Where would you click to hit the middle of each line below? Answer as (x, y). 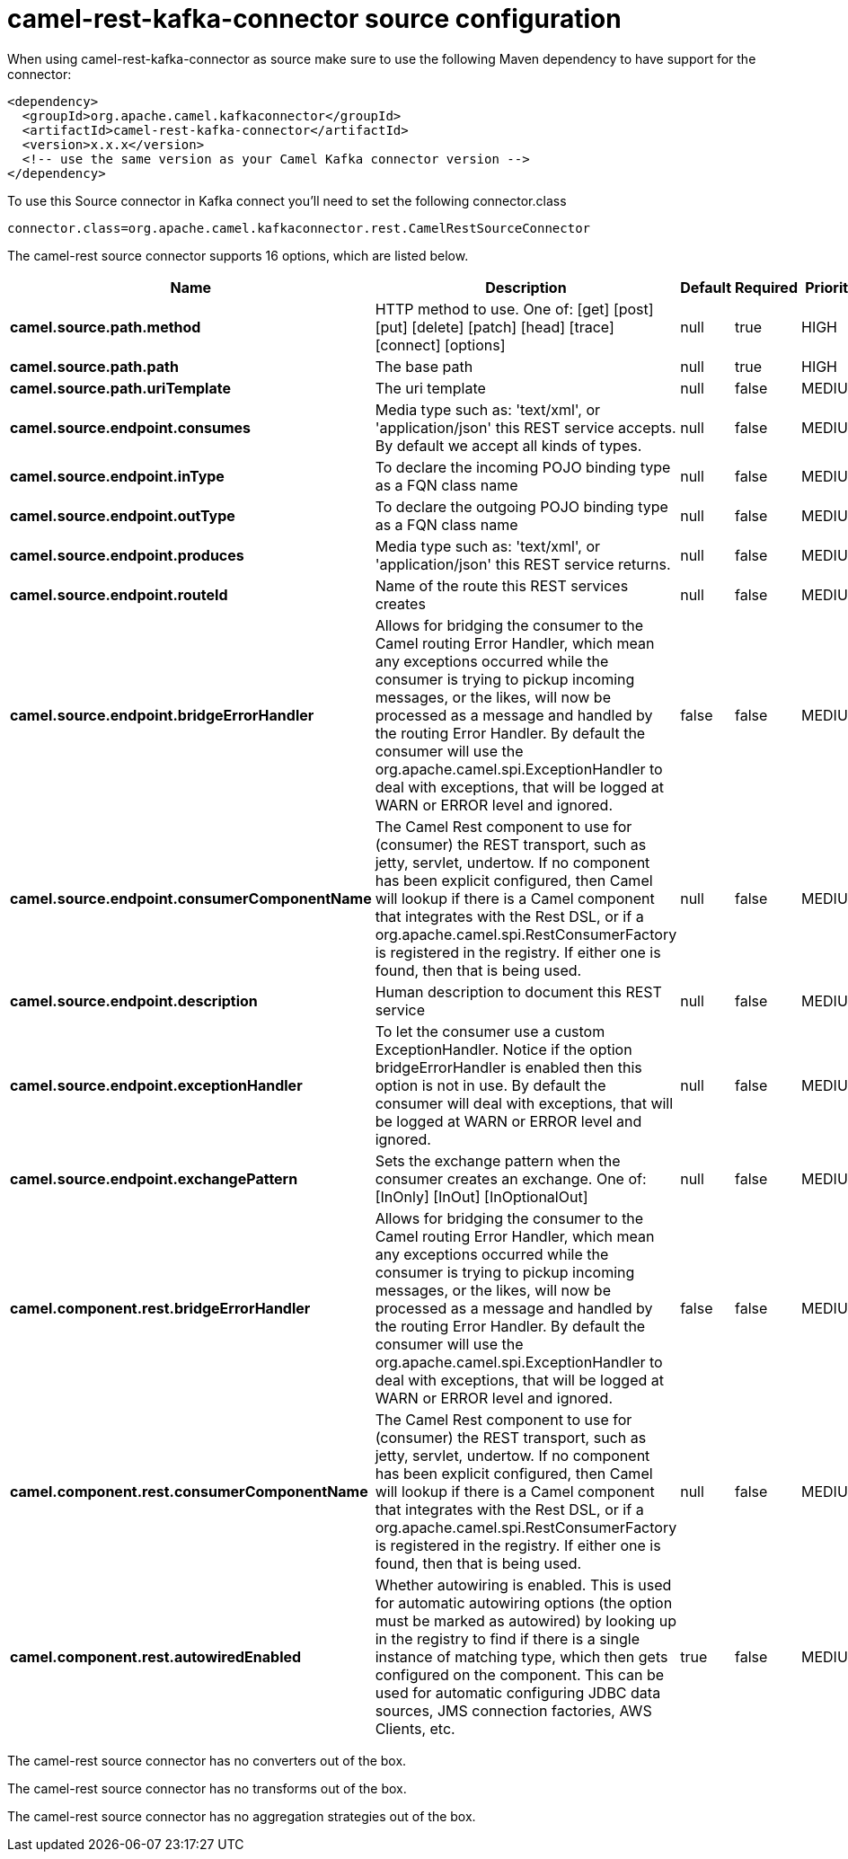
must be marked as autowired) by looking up (526, 1620)
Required (766, 287)
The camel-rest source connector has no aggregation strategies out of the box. (242, 1816)
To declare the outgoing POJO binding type (521, 506)
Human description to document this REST (518, 991)
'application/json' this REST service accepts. (526, 427)
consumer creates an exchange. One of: (511, 1178)
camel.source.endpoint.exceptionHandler (156, 1085)
